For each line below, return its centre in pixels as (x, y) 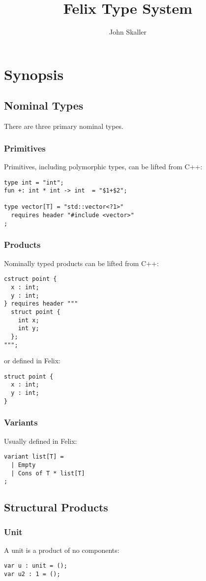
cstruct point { (30, 279)
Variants (21, 422)
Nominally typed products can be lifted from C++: (81, 263)
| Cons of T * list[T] (48, 473)
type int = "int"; (34, 182)
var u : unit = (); (36, 566)
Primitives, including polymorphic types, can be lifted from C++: (103, 166)
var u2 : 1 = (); (32, 574)
